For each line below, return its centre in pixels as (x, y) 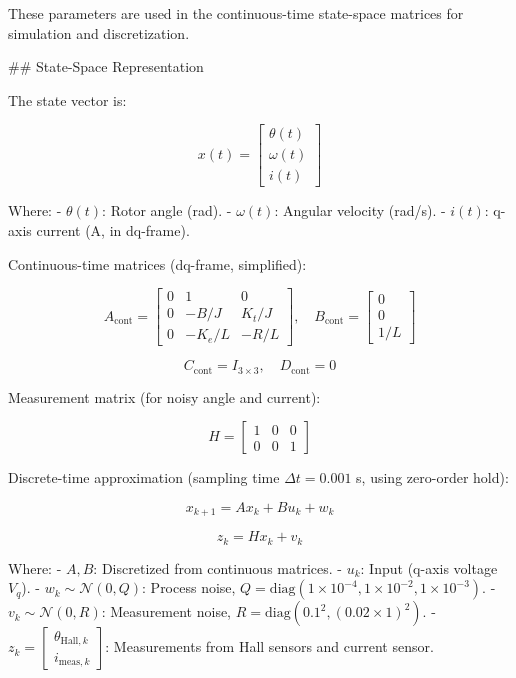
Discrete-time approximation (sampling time (144, 477)
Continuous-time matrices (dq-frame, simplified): (157, 263)
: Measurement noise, (166, 611)
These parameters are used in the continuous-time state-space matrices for (236, 13)
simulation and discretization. (99, 32)
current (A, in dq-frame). (113, 230)
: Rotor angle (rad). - (167, 210)
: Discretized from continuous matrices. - (217, 567)
